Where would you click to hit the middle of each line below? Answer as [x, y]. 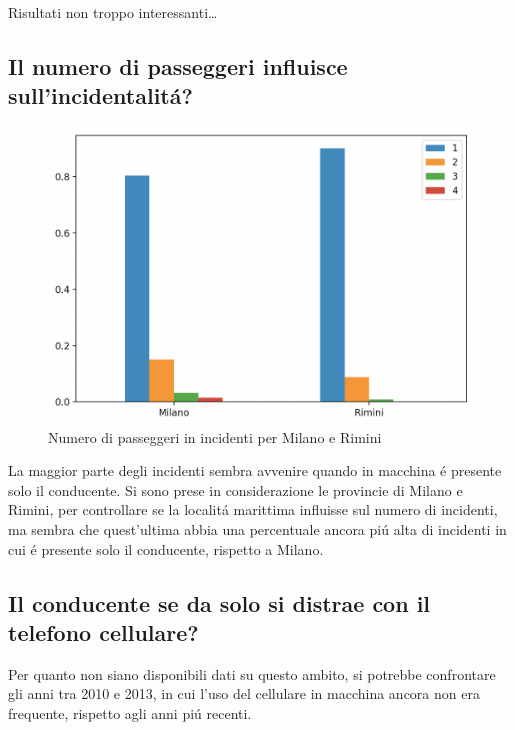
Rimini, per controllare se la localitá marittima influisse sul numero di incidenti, [253, 509]
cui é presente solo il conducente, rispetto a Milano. [166, 548]
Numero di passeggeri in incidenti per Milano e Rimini [215, 436]
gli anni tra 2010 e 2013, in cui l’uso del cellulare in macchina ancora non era [244, 693]
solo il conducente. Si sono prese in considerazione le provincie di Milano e [235, 489]
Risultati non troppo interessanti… [113, 12]
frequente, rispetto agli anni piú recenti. [130, 712]
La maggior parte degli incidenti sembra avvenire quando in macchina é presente [255, 470]
